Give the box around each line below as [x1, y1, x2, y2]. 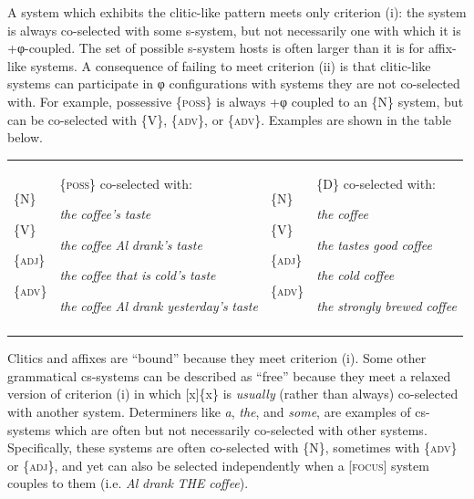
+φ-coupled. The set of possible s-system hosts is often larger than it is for [7, 38, 425, 57]
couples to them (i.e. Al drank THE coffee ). [7, 473, 249, 493]
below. [7, 128, 43, 147]
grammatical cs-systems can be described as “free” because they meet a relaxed [7, 366, 451, 385]
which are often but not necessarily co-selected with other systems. [54, 420, 428, 439]
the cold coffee [316, 265, 395, 285]
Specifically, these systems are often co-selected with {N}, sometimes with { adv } [7, 438, 458, 457]
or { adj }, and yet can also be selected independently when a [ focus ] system [7, 455, 429, 474]
